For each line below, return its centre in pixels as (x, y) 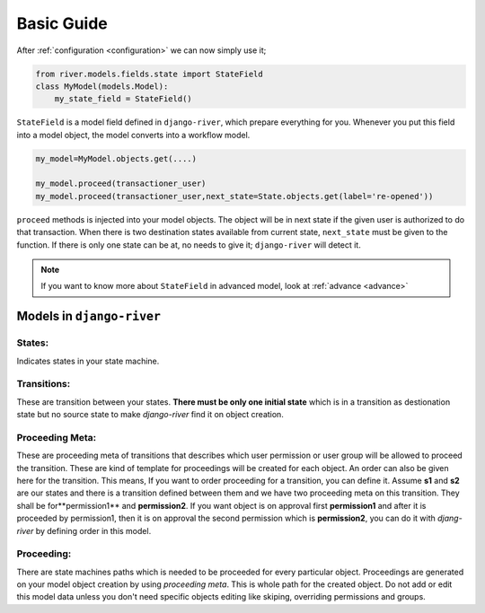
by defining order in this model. (93, 530)
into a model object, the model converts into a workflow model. (133, 135)
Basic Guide (62, 23)
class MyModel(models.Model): (102, 86)
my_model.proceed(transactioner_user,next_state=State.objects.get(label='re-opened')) (234, 196)
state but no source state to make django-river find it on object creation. (150, 415)
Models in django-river (89, 316)
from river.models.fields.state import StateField (150, 74)
